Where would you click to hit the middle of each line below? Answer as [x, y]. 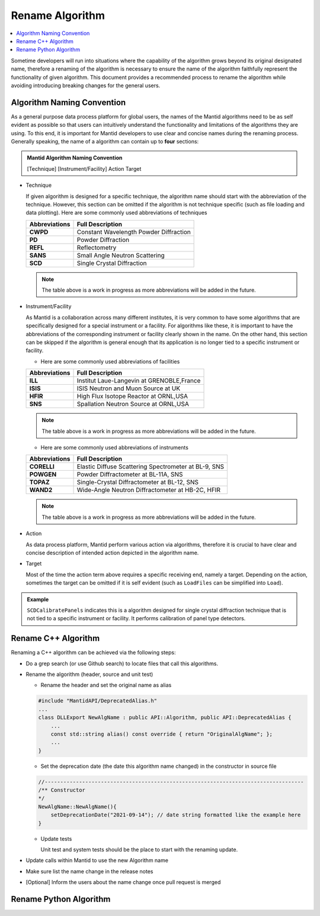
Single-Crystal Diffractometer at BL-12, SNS [137, 482]
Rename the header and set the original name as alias [106, 685]
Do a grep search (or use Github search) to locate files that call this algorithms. [122, 663]
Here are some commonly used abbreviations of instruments [115, 447]
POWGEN [43, 474]
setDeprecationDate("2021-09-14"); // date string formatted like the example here [176, 815]
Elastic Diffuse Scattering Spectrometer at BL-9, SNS [151, 467]
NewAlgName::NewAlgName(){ [77, 807]
